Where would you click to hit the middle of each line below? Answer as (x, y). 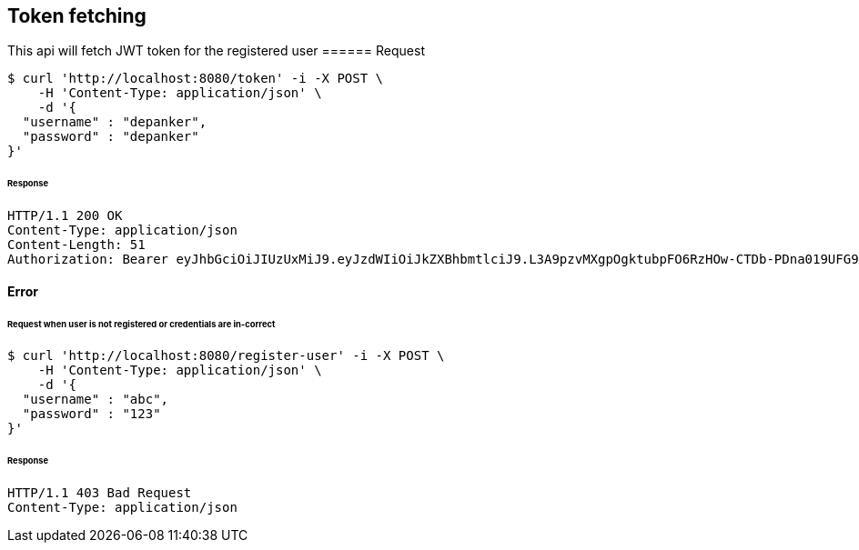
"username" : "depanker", (115, 122)
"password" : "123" (91, 414)
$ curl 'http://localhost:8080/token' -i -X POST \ (196, 79)
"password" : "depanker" (111, 137)
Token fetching (77, 16)
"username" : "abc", (96, 400)
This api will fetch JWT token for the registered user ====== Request (217, 51)
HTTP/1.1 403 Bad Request (100, 493)
